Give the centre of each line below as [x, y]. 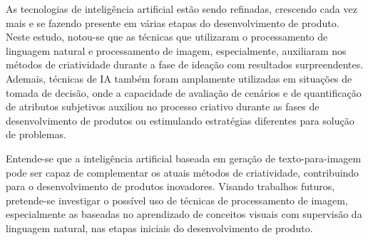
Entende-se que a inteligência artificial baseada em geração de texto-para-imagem [184, 158]
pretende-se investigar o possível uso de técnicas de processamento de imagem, [177, 200]
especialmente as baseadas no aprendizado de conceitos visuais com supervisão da [184, 214]
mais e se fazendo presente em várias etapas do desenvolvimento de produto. [173, 22]
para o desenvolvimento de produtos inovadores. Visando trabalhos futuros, [170, 186]
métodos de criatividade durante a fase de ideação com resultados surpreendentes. [185, 64]
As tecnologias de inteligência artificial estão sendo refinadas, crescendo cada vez [182, 9]
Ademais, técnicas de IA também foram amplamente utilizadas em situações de [179, 78]
